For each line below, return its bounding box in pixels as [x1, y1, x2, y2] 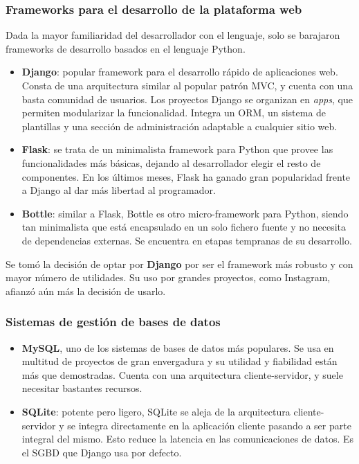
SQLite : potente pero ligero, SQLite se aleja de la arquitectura [21, 404, 291, 418]
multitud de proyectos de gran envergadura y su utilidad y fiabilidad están [21, 354, 338, 368]
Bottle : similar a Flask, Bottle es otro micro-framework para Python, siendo [21, 206, 349, 220]
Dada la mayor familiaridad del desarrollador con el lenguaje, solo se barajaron [6, 28, 340, 42]
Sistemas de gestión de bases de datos [6, 313, 221, 330]
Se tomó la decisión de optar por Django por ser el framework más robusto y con [6, 256, 353, 271]
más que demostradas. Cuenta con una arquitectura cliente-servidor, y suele [21, 367, 343, 382]
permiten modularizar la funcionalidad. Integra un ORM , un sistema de [21, 105, 326, 120]
